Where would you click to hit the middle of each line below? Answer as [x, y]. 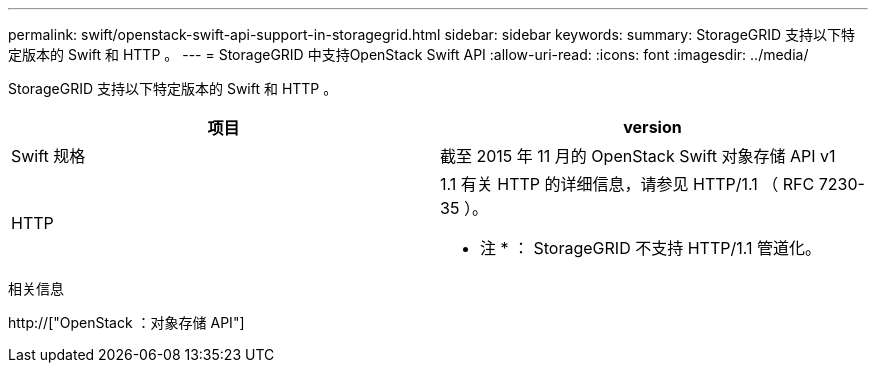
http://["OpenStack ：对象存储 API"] [126, 322]
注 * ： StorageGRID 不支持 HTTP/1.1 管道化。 [650, 248]
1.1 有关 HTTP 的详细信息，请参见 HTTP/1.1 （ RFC [627, 184]
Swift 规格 [48, 156]
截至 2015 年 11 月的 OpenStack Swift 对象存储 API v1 [638, 156]
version [652, 127]
